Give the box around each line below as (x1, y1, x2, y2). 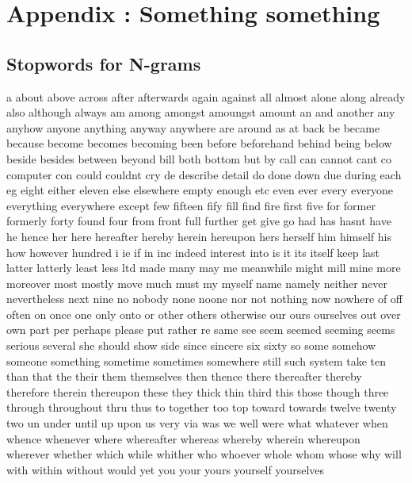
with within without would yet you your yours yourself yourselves (6, 461, 325, 477)
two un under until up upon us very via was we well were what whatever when (6, 415, 388, 431)
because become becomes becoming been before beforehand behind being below (6, 135, 392, 151)
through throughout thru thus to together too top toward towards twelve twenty (6, 399, 397, 416)
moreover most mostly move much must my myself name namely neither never (6, 274, 388, 291)
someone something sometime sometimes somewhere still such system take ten (6, 352, 386, 369)
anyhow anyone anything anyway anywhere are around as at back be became (6, 119, 380, 136)
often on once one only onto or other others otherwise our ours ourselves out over (6, 305, 401, 322)
